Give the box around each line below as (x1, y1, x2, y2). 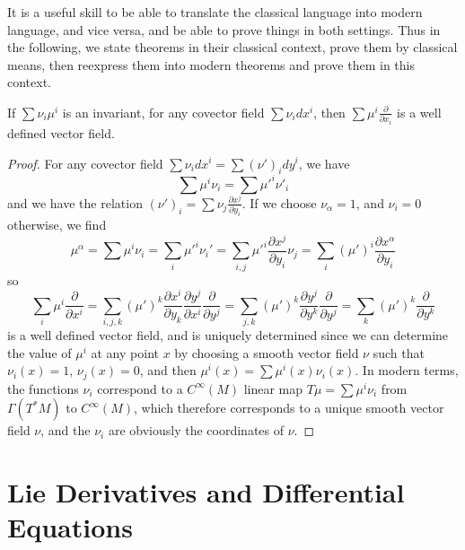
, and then (139, 361, 197, 380)
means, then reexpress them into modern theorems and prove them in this (7, 55, 415, 74)
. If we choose (241, 193, 317, 212)
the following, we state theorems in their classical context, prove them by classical (7, 38, 458, 57)
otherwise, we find (7, 215, 107, 234)
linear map (243, 379, 303, 397)
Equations (7, 509, 133, 546)
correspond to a (97, 379, 183, 397)
